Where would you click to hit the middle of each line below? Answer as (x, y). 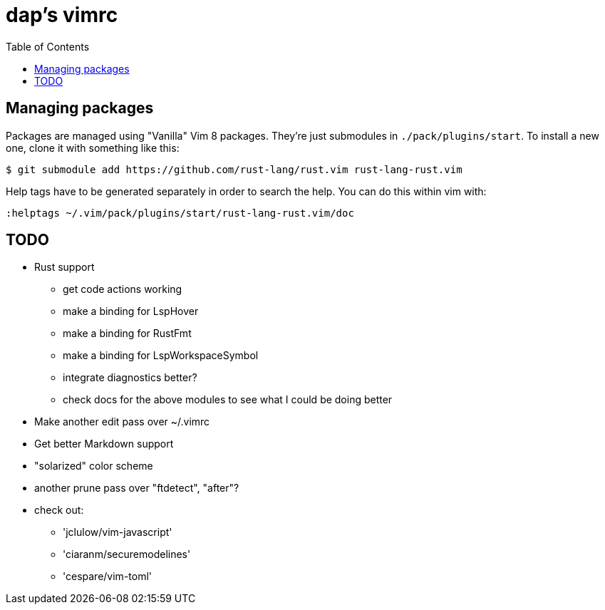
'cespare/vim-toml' (108, 577)
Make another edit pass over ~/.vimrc (122, 422)
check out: (59, 510)
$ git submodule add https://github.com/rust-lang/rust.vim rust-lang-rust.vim (234, 169)
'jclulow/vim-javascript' (118, 532)
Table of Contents (48, 46)
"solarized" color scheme (94, 466)
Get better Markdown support (104, 444)
